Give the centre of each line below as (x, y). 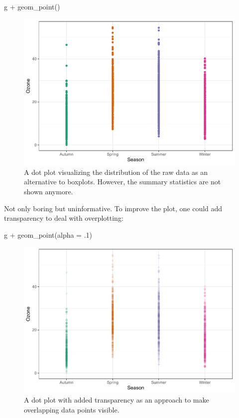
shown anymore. (49, 191)
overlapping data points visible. (72, 410)
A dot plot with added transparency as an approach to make (117, 400)
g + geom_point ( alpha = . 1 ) (48, 234)
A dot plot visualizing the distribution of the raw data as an (116, 172)
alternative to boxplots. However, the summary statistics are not (122, 182)
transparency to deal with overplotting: (64, 218)
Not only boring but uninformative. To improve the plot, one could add (113, 208)
